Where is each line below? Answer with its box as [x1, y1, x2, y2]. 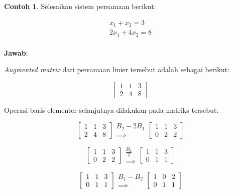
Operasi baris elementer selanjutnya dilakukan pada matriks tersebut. [4, 104, 219, 115]
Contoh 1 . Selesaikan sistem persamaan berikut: [4, 1, 156, 11]
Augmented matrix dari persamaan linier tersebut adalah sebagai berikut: [4, 64, 229, 75]
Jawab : [4, 47, 28, 58]
